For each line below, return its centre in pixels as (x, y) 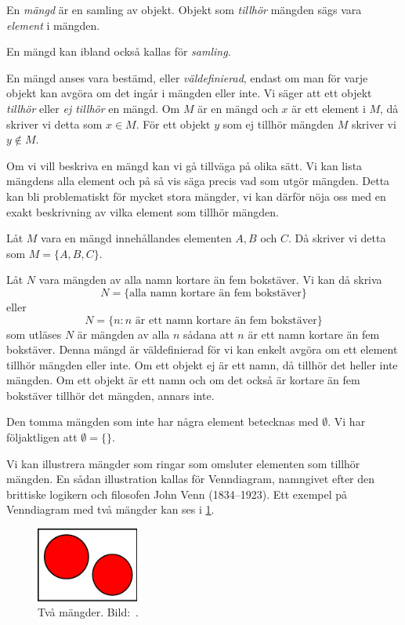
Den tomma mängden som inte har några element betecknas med (163, 422)
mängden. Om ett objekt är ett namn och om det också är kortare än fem (183, 380)
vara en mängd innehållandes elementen (136, 238)
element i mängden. (53, 25)
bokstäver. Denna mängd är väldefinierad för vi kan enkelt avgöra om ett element (202, 349)
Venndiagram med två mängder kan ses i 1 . (110, 509)
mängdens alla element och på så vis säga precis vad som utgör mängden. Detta (198, 181)
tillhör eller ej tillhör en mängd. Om (93, 108)
